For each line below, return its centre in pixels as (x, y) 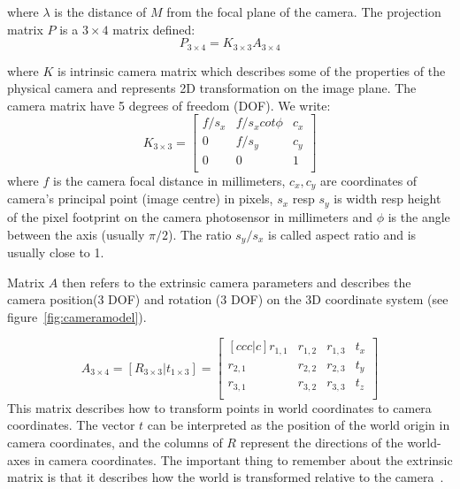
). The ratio (199, 234)
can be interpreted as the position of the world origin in (299, 425)
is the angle (419, 216)
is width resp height (387, 199)
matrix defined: (154, 29)
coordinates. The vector (71, 425)
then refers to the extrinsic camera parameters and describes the (236, 282)
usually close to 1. (56, 252)
